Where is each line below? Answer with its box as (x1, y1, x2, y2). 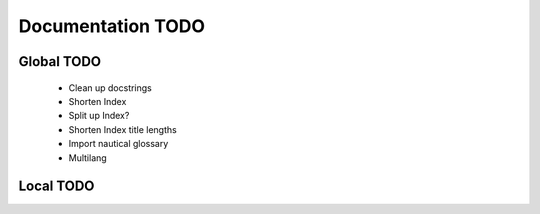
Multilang (68, 151, 107, 164)
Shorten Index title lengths (68, 123, 177, 135)
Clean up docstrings (68, 81, 152, 94)
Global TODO (18, 53, 102, 70)
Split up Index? (68, 110, 130, 122)
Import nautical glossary (68, 138, 169, 150)
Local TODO (18, 178, 95, 195)
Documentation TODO (18, 15, 205, 37)
